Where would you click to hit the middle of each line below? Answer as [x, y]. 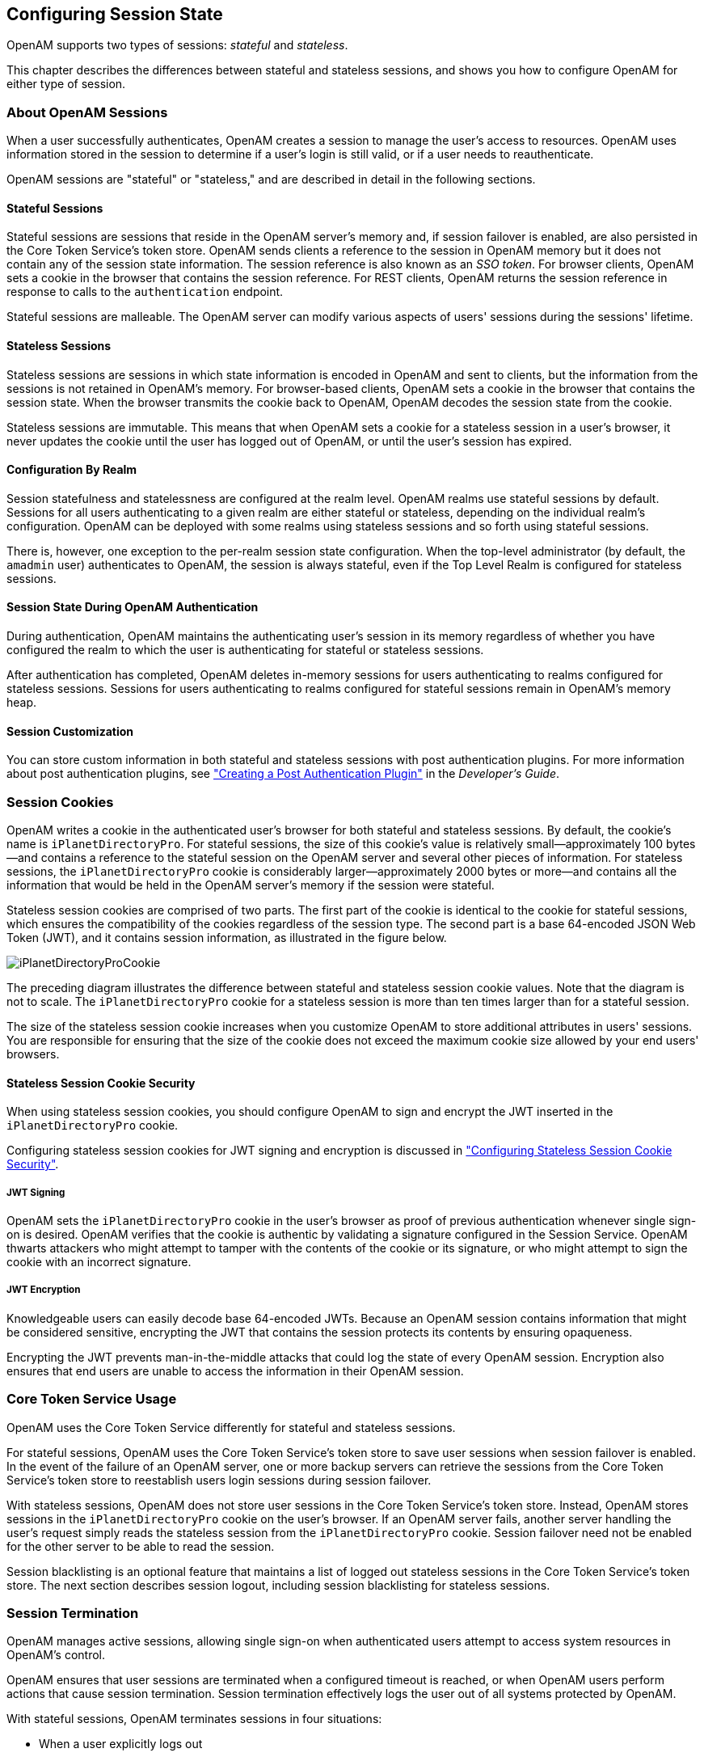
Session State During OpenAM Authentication [133, 607]
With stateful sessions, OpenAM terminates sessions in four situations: [194, 1719]
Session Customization [70, 731]
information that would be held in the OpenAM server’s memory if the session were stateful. [251, 885]
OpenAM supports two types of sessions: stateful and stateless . [177, 45]
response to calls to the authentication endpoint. [145, 292]
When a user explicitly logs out [121, 1744]
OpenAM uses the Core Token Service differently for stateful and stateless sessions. [231, 1427]
